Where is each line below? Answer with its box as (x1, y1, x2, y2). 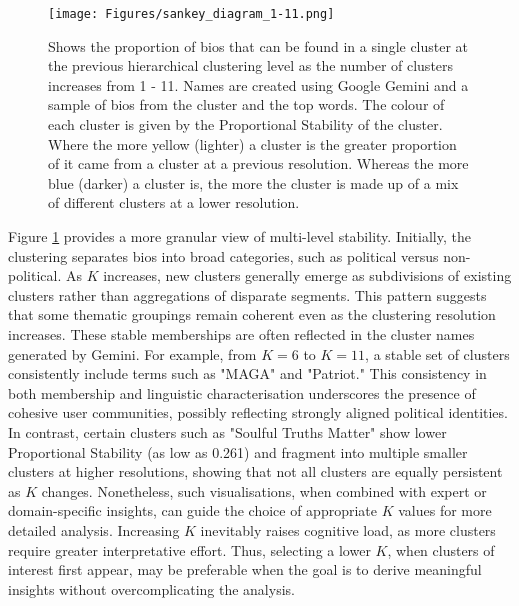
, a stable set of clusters (365, 343, 510, 364)
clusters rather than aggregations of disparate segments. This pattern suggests (8, 284, 487, 305)
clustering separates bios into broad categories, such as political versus (8, 245, 439, 266)
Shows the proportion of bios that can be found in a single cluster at (48, 35, 469, 56)
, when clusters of (387, 539, 495, 560)
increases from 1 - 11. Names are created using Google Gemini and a (48, 74, 469, 95)
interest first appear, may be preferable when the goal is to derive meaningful (8, 559, 482, 580)
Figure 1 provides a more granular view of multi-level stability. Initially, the (8, 226, 471, 246)
